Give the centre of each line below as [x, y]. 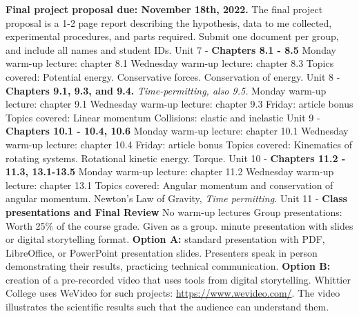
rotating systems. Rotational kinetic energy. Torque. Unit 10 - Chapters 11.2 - [176, 158]
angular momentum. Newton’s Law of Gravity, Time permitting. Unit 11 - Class [176, 198]
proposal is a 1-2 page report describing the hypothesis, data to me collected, [169, 22]
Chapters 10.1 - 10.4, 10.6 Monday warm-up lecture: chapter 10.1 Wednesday [177, 131]
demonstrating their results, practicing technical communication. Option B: [168, 266]
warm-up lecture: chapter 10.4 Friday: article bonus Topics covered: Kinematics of [179, 144]
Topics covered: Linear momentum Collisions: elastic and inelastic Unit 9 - [163, 117]
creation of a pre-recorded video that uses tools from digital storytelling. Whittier [178, 279]
